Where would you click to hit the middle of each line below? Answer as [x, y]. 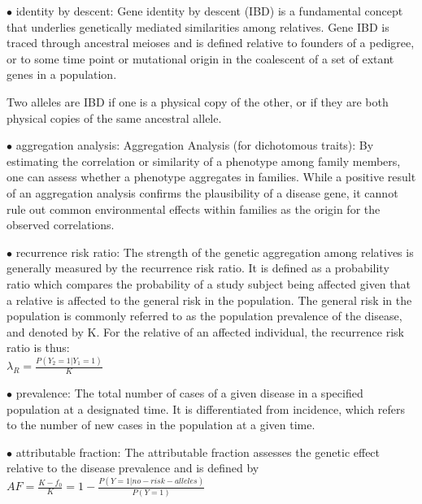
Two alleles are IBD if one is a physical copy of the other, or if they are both [198, 101]
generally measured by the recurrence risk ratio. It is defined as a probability [198, 268]
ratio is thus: [38, 348]
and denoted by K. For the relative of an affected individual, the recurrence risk [205, 331]
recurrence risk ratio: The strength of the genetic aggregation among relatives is [215, 252]
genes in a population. [62, 74]
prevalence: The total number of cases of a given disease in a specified [189, 393]
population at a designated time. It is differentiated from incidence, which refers [206, 408]
